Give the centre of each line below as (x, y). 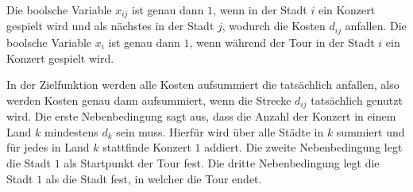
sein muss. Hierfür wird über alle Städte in (220, 131)
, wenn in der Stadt (260, 10)
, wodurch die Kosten (274, 26)
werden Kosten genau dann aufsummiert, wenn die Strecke (149, 100)
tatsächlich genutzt (357, 100)
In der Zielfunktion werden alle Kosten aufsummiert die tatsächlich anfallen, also (203, 84)
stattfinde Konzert (147, 147)
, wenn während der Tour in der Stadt (282, 42)
